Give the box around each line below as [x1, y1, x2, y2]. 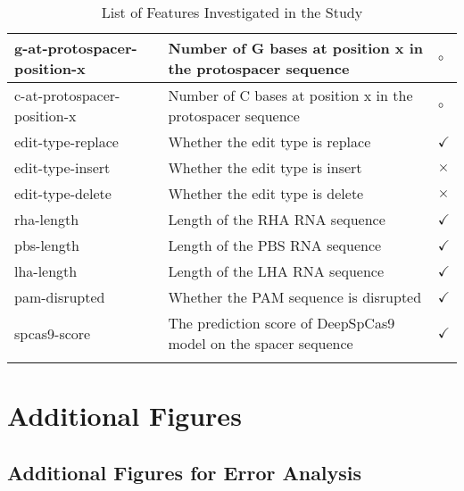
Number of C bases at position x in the [168, 85, 413, 105]
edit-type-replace [14, 131, 119, 152]
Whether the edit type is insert [168, 157, 362, 178]
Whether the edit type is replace [168, 131, 371, 152]
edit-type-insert [14, 157, 111, 178]
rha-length [14, 209, 79, 229]
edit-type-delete [14, 183, 112, 204]
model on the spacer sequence [168, 333, 353, 354]
